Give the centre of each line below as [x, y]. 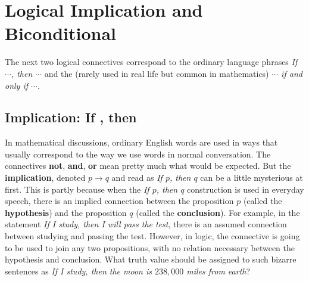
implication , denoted [45, 177]
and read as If [137, 177]
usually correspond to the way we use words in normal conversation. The [138, 154]
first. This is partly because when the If [77, 189]
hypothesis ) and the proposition [66, 212]
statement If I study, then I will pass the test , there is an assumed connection [146, 224]
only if [17, 85]
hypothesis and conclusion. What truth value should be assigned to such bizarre [151, 259]
